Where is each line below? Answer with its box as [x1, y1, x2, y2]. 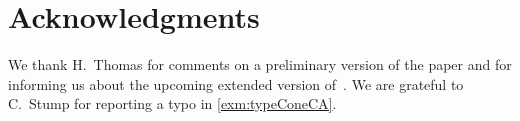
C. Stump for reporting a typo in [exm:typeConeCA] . [8, 93, 337, 114]
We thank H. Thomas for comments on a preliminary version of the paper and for [8, 54, 512, 75]
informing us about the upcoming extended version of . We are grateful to [8, 73, 464, 94]
